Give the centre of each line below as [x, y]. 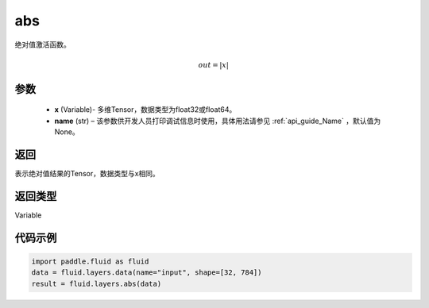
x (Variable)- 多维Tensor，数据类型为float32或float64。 [145, 110]
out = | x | [214, 65]
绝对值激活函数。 [43, 44]
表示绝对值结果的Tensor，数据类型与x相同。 [87, 174]
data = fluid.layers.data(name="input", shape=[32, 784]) [147, 273]
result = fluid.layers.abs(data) [97, 283]
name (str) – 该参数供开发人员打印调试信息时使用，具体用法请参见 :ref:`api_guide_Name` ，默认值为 [218, 121]
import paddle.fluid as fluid [90, 261]
